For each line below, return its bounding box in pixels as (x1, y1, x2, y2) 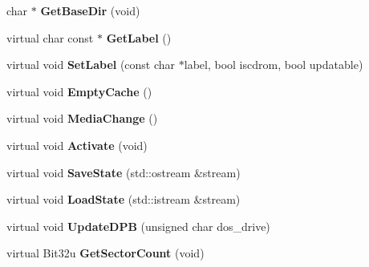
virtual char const (6, 29, 94, 46)
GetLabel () (106, 29, 172, 46)
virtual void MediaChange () (6, 110, 158, 127)
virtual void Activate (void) (6, 136, 148, 153)
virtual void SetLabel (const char (6, 56, 176, 73)
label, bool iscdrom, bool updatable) (184, 56, 363, 73)
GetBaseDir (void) (40, 2, 140, 18)
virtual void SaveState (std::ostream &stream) (6, 164, 241, 180)
